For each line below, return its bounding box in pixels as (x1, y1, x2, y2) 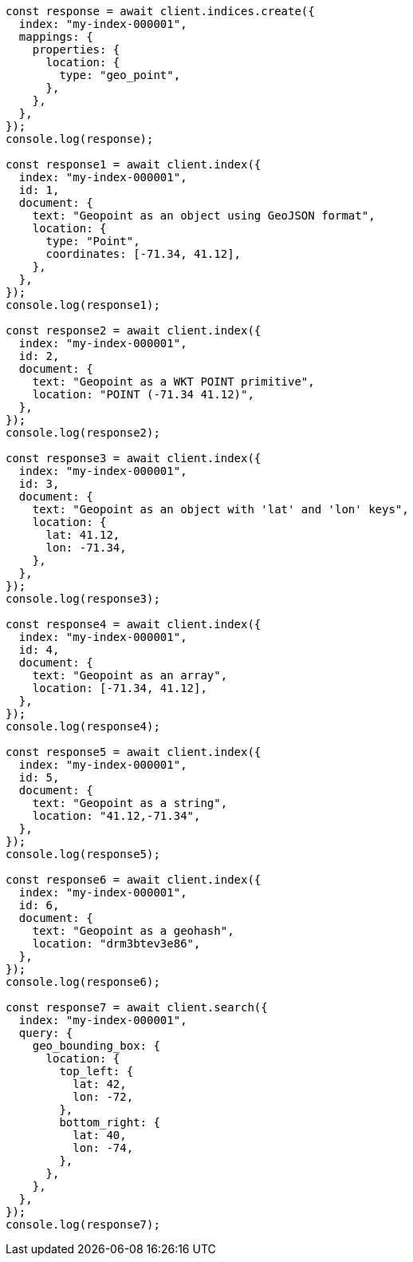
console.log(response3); (6, 592, 160, 605)
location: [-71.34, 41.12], (32, 682, 207, 694)
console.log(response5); (6, 848, 160, 860)
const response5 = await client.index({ (6, 746, 262, 758)
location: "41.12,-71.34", (32, 809, 201, 822)
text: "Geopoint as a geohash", (32, 924, 234, 937)
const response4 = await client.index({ (6, 618, 262, 631)
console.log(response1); (6, 299, 160, 311)
